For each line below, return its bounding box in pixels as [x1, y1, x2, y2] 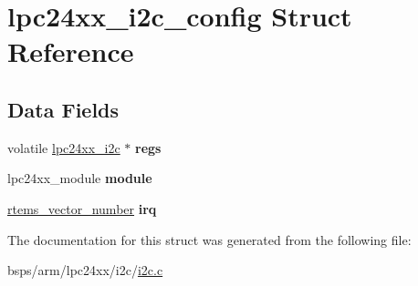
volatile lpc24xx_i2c [7, 138, 120, 157]
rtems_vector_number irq [7, 199, 157, 218]
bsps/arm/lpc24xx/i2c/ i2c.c [7, 260, 163, 280]
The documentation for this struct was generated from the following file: [7, 230, 412, 249]
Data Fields [7, 95, 120, 123]
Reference [7, 33, 134, 70]
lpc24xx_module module [7, 169, 152, 188]
